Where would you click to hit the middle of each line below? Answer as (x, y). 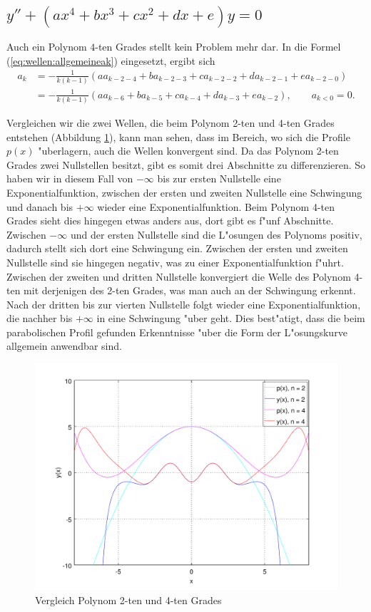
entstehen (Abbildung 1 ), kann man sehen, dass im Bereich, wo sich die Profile (178, 136)
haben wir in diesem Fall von (70, 178)
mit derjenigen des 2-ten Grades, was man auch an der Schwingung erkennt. (190, 290)
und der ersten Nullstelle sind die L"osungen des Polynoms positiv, (216, 234)
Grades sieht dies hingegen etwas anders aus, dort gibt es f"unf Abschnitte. (170, 221)
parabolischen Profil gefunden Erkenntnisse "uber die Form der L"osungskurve (177, 332)
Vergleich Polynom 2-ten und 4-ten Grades (128, 600)
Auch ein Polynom (47, 47)
